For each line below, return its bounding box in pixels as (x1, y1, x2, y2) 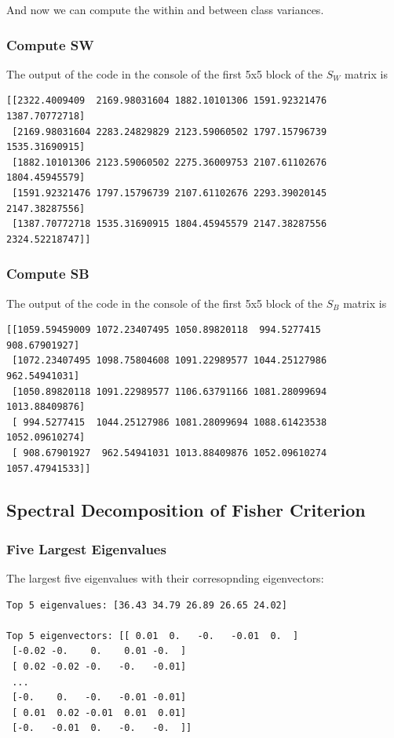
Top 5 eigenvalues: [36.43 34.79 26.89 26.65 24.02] (6, 599, 287, 611)
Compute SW (6, 35, 94, 54)
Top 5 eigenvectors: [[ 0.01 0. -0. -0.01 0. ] (6, 630, 299, 641)
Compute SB (6, 264, 89, 283)
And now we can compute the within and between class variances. (6, 2, 324, 17)
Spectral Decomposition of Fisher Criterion (6, 498, 366, 522)
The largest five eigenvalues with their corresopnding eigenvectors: (6, 570, 324, 586)
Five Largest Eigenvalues (6, 539, 166, 558)
